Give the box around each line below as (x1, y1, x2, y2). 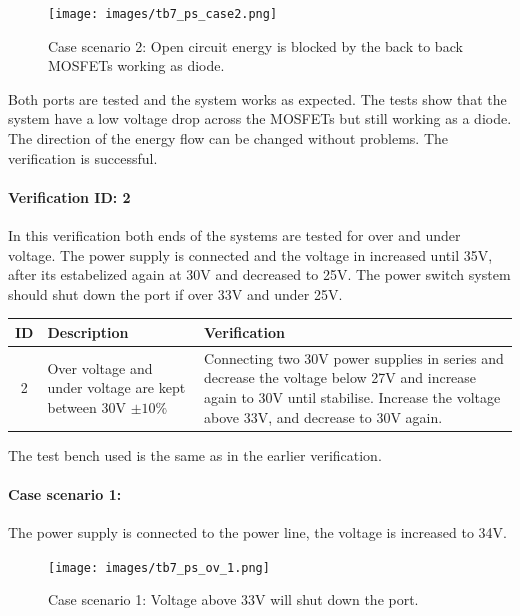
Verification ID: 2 (8, 186, 131, 207)
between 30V (47, 396, 126, 417)
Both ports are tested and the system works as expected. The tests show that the (8, 88, 507, 109)
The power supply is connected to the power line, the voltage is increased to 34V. (8, 522, 507, 542)
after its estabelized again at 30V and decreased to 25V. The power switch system (8, 264, 511, 285)
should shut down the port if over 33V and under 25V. (8, 283, 343, 304)
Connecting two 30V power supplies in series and (204, 347, 504, 368)
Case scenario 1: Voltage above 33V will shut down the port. (48, 589, 419, 610)
